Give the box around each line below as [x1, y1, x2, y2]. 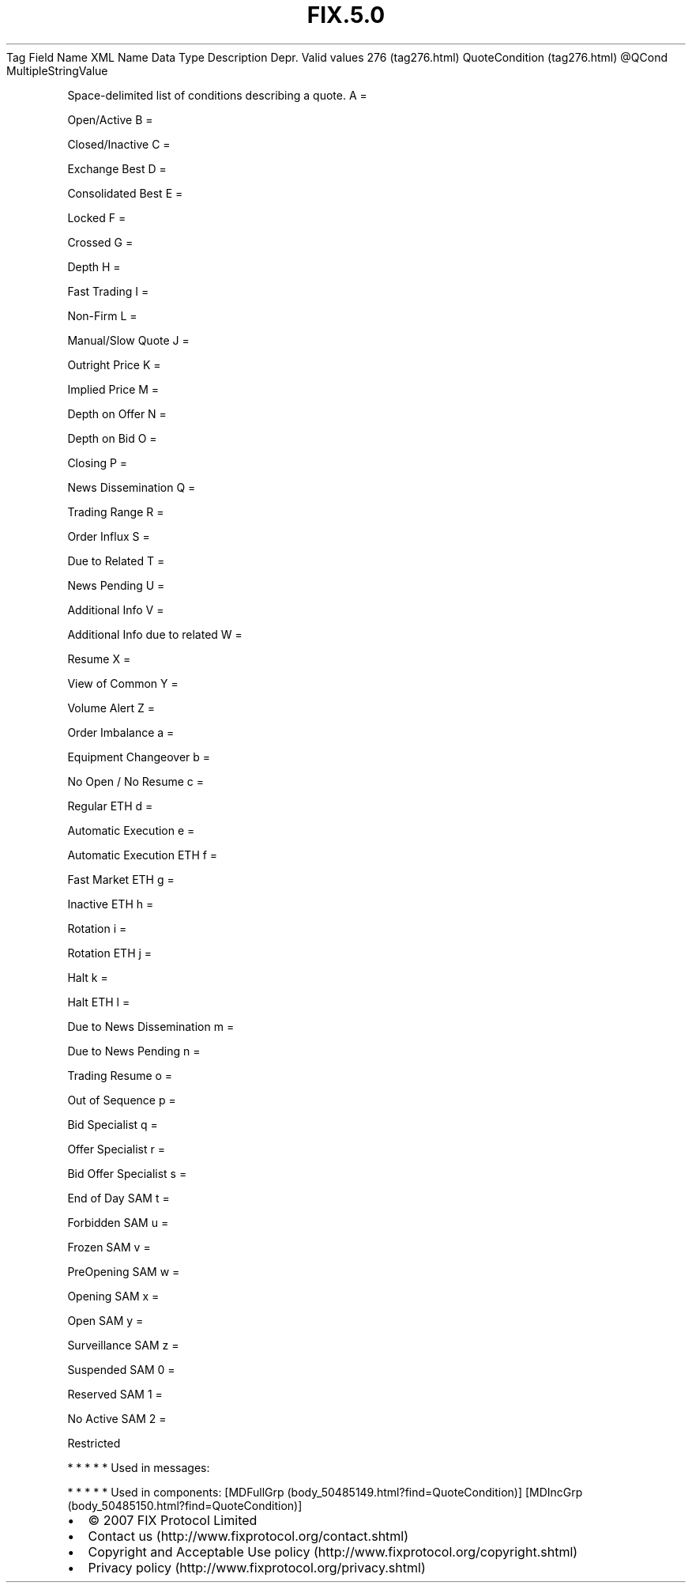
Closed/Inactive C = [67, 137, 171, 151]
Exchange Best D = [67, 161, 167, 176]
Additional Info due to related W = [67, 627, 243, 641]
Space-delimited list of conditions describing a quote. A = [67, 88, 367, 102]
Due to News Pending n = [67, 1044, 201, 1058]
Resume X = [67, 651, 131, 666]
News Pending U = [67, 578, 165, 592]
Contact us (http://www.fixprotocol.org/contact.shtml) [88, 1527, 409, 1544]
